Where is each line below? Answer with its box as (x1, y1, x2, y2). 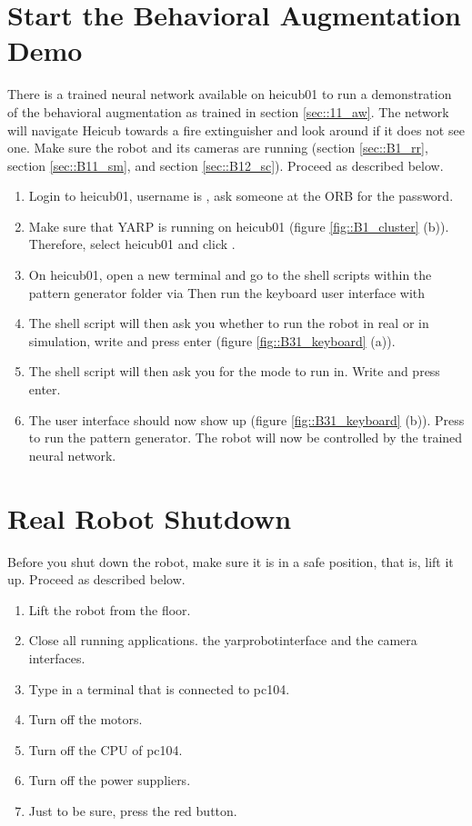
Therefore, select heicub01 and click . (28, 234, 236, 254)
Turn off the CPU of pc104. (28, 740, 183, 759)
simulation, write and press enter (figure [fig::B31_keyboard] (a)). (28, 331, 396, 350)
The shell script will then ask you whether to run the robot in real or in (28, 313, 429, 333)
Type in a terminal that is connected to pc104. (28, 679, 290, 698)
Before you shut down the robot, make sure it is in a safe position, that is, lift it (7, 552, 454, 571)
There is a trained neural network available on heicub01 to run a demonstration (7, 85, 452, 104)
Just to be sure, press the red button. (28, 801, 237, 820)
